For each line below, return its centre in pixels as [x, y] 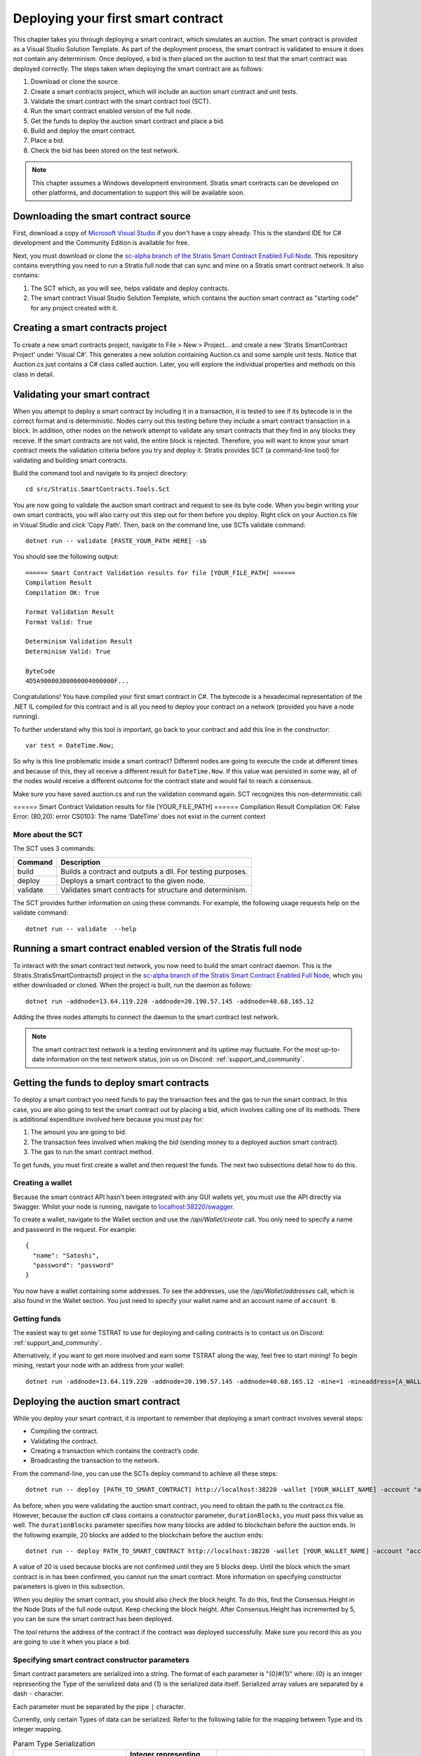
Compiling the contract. [65, 1431]
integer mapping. [38, 1729]
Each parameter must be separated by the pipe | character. [99, 1706]
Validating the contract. [64, 1441]
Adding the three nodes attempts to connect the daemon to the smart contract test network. [146, 1017]
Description [81, 862]
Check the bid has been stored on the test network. [105, 150]
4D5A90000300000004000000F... [78, 681]
